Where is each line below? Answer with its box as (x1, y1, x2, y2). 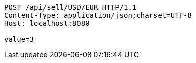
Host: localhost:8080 (4, 19, 90, 27)
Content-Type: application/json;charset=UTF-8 (4, 11, 192, 19)
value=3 (4, 35, 34, 43)
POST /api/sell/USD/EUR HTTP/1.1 (4, 3, 137, 11)
